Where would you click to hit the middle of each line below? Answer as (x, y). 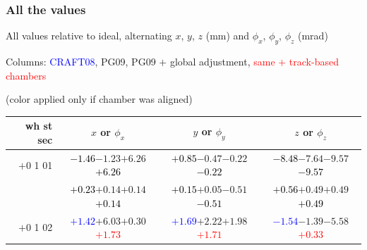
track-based (314, 62)
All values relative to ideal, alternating (89, 36)
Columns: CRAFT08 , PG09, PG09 (81, 62)
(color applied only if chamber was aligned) (99, 99)
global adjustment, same (222, 62)
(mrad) (313, 36)
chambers (26, 75)
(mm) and (228, 36)
